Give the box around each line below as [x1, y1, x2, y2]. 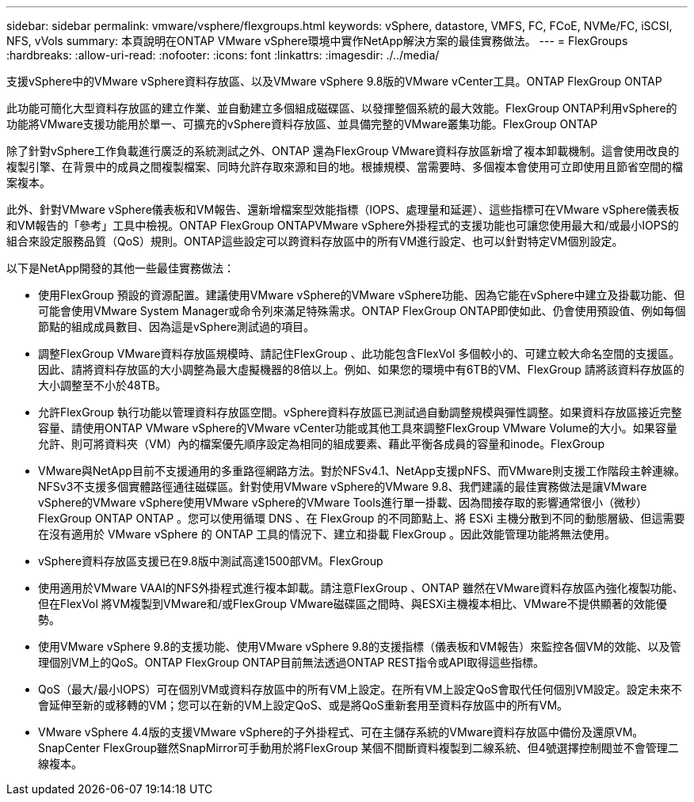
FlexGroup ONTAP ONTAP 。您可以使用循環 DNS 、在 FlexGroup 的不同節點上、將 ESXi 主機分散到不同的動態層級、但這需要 [38, 511, 685, 525]
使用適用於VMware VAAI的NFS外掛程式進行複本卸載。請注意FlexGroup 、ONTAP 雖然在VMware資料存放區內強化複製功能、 [38, 581, 684, 595]
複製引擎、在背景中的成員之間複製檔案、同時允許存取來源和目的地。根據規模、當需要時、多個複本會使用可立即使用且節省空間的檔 [6, 160, 683, 173]
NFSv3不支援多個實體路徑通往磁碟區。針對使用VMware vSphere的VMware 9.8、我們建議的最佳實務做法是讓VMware [38, 480, 647, 493]
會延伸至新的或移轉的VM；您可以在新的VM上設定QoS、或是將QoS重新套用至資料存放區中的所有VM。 [38, 698, 569, 712]
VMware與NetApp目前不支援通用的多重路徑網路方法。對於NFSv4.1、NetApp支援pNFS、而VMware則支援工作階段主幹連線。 [38, 464, 685, 477]
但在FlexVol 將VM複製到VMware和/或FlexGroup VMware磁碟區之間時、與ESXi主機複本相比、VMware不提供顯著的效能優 [38, 597, 667, 610]
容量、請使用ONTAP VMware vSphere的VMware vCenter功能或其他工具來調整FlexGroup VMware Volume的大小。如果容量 [38, 421, 677, 435]
